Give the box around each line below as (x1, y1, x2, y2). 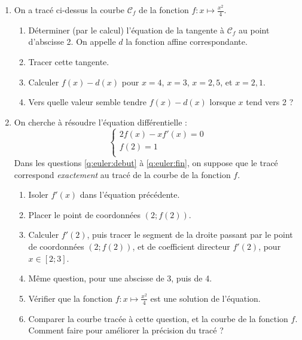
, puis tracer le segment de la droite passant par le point (87, 228, 293, 241)
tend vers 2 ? (246, 96, 294, 108)
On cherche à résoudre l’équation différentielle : (14, 115, 187, 128)
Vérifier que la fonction (28, 292, 113, 304)
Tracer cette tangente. (28, 56, 109, 68)
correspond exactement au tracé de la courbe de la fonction (14, 168, 231, 180)
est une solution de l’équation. (150, 292, 261, 304)
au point (239, 23, 270, 36)
